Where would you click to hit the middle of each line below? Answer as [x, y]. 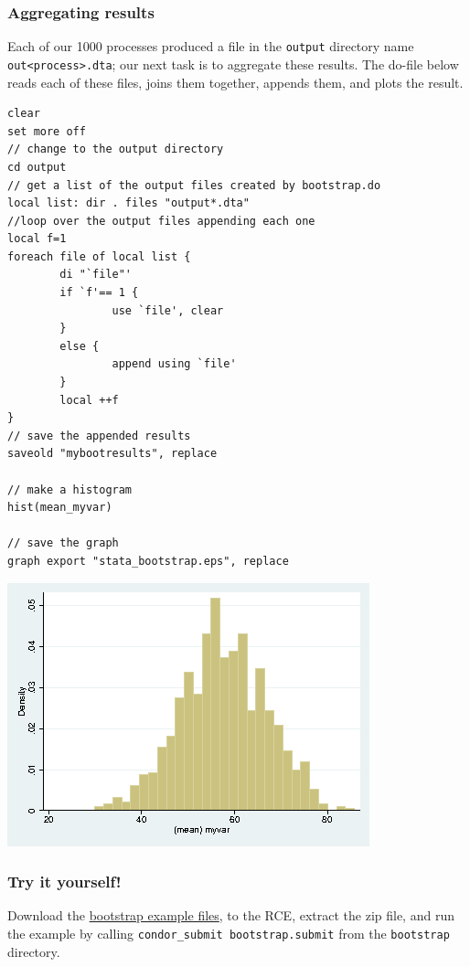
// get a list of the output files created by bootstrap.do [194, 185]
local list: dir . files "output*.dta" [128, 203]
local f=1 [37, 239]
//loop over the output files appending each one [161, 221]
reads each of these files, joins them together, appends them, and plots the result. [235, 82]
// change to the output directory [116, 149]
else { [80, 346]
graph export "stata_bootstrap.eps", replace [148, 561]
